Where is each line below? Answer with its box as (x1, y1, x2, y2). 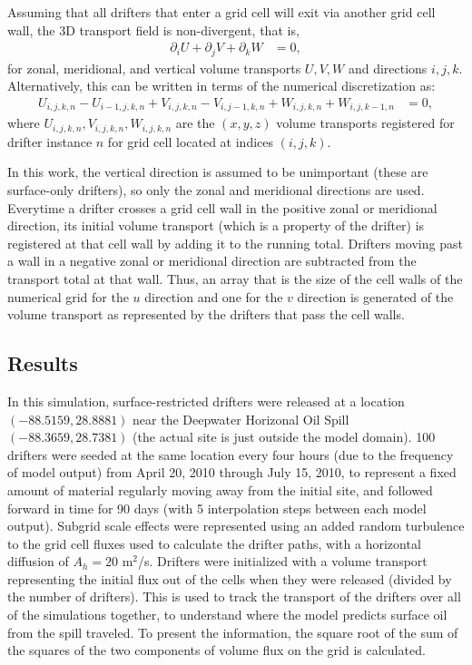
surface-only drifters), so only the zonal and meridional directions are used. (7, 180, 425, 199)
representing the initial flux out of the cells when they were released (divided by (7, 569, 452, 588)
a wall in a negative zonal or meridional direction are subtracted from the (7, 251, 417, 270)
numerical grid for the (7, 287, 129, 306)
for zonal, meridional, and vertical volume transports (7, 58, 301, 77)
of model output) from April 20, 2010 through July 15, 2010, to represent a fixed (7, 463, 457, 482)
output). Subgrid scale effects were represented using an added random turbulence (7, 516, 465, 535)
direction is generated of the (297, 287, 454, 306)
